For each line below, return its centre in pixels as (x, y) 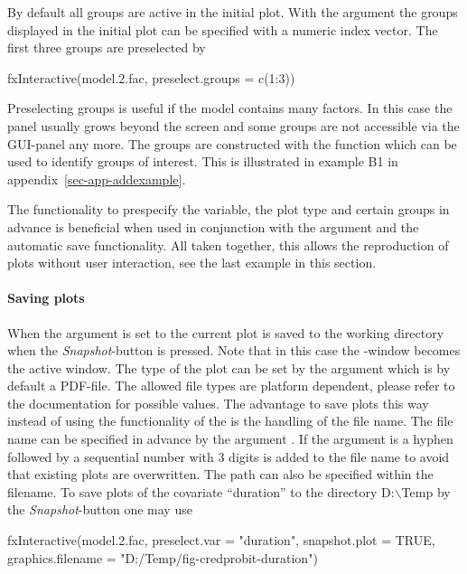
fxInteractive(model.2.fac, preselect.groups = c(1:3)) (151, 77)
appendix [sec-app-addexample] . (97, 179)
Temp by (426, 491)
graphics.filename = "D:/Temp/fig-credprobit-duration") (163, 557)
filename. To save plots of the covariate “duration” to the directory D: (201, 491)
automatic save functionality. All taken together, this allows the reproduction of (228, 245)
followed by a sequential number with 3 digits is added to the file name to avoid (229, 456)
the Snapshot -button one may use (100, 509)
